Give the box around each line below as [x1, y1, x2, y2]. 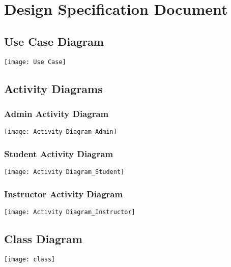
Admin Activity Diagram [4, 107, 109, 120]
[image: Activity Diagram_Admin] [4, 128, 117, 136]
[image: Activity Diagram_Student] [4, 168, 125, 176]
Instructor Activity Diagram [4, 187, 123, 200]
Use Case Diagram [4, 33, 104, 49]
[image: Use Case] [4, 58, 66, 66]
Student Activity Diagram [4, 147, 113, 160]
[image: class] [4, 255, 55, 263]
